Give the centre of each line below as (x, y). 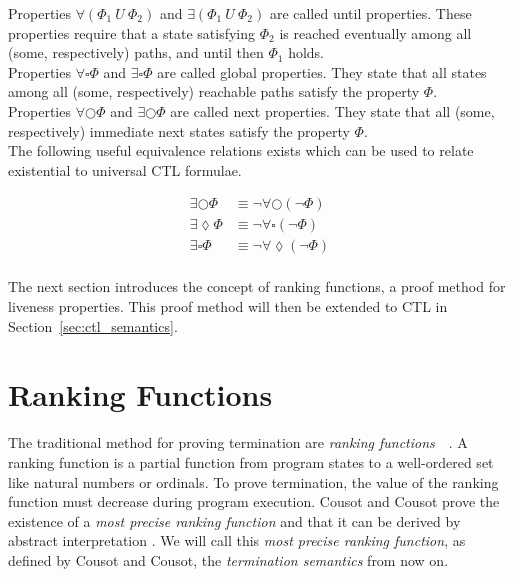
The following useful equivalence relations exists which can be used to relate (241, 150)
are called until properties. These (370, 13)
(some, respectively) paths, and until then (136, 52)
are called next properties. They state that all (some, (332, 110)
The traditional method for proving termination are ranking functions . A (238, 442)
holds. (306, 52)
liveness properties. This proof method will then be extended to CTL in (228, 306)
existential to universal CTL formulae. (125, 169)
